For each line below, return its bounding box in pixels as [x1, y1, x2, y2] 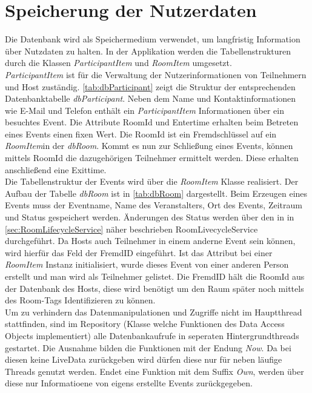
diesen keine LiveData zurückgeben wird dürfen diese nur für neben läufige [5, 353, 282, 366]
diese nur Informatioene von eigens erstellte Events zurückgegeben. [5, 377, 253, 389]
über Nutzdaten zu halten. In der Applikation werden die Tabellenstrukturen [5, 44, 291, 57]
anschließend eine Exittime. [5, 163, 107, 176]
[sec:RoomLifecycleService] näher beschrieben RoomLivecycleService [5, 222, 258, 235]
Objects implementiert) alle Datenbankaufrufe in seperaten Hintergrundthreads [5, 329, 299, 342]
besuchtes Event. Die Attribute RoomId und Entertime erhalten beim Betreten [5, 116, 299, 128]
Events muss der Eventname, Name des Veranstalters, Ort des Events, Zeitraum [5, 199, 302, 211]
